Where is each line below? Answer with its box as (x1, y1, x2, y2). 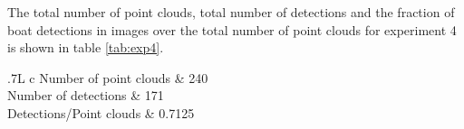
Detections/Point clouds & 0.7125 (7, 103, 195, 122)
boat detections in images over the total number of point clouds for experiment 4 (7, 20, 457, 39)
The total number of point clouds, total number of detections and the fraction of (7, 3, 455, 21)
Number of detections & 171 (7, 86, 164, 105)
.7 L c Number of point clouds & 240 (7, 68, 208, 87)
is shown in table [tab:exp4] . (7, 38, 164, 57)
